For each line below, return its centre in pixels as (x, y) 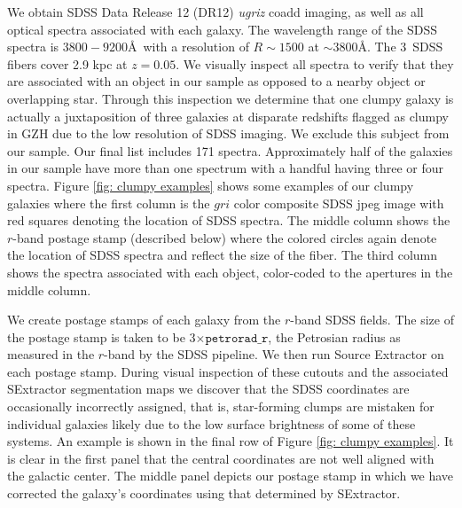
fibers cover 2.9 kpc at (67, 63)
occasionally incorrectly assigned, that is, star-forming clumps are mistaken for (221, 406)
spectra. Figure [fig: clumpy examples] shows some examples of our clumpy (211, 185)
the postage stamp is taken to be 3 (102, 336)
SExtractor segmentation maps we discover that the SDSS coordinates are (208, 389)
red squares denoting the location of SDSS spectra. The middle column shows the (229, 220)
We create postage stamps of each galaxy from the (144, 320)
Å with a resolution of (188, 47)
